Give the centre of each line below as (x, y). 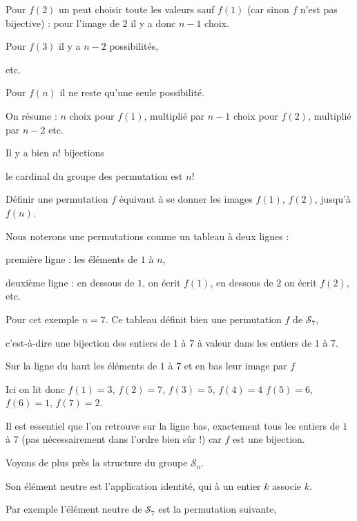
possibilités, (134, 46)
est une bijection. (269, 439)
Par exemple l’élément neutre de (74, 509)
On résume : (31, 115)
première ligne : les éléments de (72, 259)
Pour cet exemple (42, 319)
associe (287, 485)
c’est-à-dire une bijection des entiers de (88, 342)
